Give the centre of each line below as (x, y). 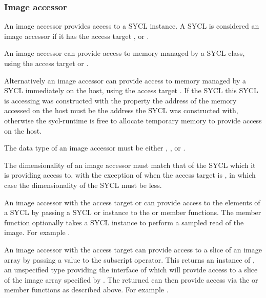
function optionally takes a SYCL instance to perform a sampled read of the (124, 222)
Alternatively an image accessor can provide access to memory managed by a (125, 80)
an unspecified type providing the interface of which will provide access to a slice (131, 270)
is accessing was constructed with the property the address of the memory (120, 100)
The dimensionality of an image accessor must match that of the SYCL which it (130, 165)
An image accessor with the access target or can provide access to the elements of (132, 202)
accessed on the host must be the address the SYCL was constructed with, (121, 110)
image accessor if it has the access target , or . (77, 36)
